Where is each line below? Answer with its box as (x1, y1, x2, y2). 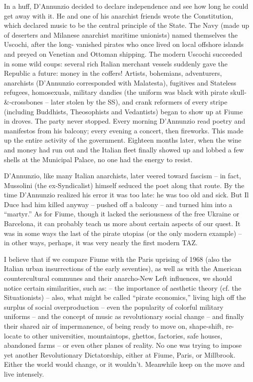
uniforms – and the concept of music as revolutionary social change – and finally (4, 311, 244, 321)
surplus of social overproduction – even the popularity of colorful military (4, 301, 224, 312)
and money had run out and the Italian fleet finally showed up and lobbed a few (4, 144, 244, 154)
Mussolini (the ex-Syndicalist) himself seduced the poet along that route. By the (4, 180, 244, 190)
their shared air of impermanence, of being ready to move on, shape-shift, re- (4, 321, 234, 331)
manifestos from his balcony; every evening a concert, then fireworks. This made (4, 125, 243, 135)
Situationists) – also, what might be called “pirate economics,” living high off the (4, 292, 246, 302)
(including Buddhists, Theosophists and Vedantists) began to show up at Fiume (4, 106, 243, 116)
